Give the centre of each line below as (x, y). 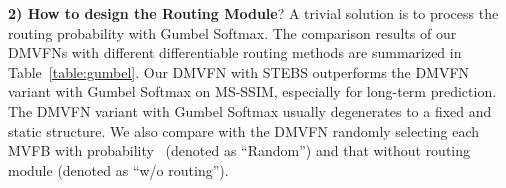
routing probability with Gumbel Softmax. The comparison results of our (232, 32)
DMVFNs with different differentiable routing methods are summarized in (235, 52)
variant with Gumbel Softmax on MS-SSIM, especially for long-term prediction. (252, 91)
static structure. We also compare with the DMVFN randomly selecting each (243, 130)
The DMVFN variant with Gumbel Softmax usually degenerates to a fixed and (250, 110)
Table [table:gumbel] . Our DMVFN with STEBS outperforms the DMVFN (239, 71)
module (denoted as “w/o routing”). (118, 169)
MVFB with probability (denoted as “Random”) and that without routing (239, 150)
